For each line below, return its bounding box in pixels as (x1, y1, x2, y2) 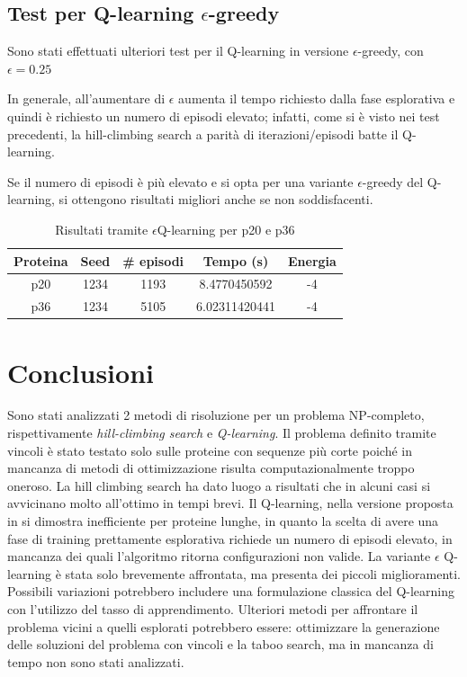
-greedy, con (357, 41, 424, 60)
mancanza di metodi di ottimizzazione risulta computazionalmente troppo (7, 459, 415, 477)
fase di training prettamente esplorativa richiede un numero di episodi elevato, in (7, 529, 453, 548)
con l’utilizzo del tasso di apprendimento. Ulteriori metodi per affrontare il (7, 599, 418, 618)
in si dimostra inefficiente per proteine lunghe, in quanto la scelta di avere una (7, 512, 439, 530)
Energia (287, 251, 337, 270)
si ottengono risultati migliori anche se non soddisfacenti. (58, 190, 373, 209)
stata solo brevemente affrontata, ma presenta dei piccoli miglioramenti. (65, 564, 461, 583)
